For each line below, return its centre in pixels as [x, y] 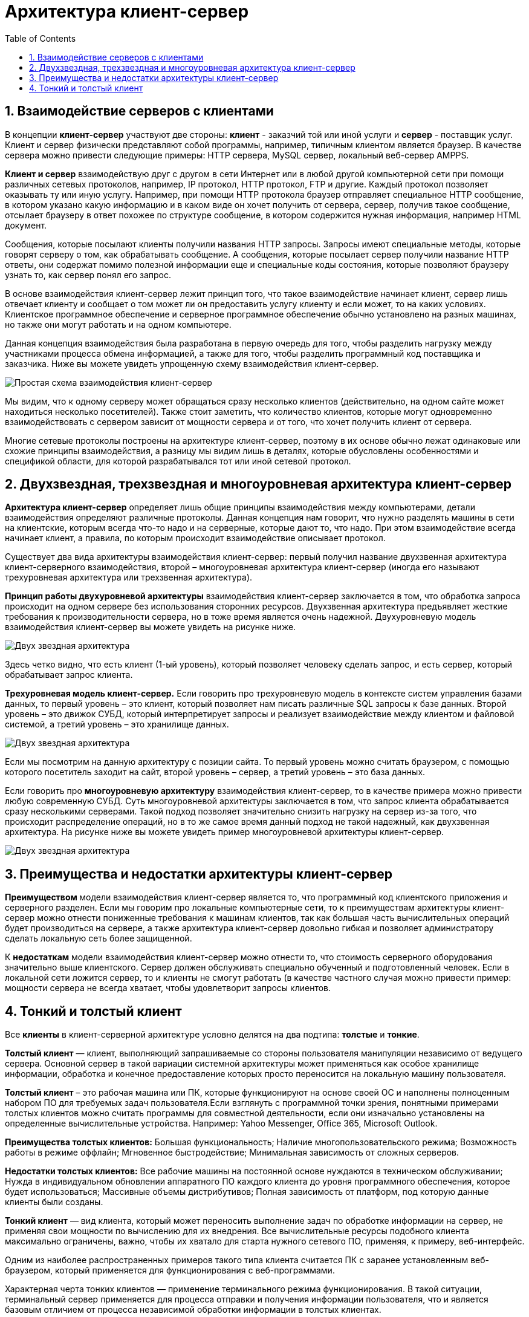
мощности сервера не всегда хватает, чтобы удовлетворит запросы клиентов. [168, 988]
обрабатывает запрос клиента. [69, 675]
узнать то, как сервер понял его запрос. [88, 275]
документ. [26, 225]
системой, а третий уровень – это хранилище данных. [117, 724]
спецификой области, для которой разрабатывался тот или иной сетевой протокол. [178, 461]
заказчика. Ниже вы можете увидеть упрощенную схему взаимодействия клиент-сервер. [192, 363]
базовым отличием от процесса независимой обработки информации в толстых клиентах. [193, 1310]
